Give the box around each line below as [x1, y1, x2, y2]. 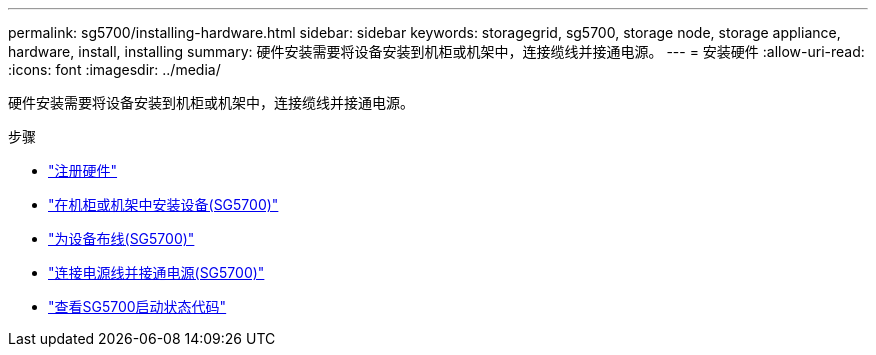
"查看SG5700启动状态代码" [48, 298, 227, 315]
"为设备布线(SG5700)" [48, 230, 195, 247]
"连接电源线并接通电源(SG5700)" [48, 264, 265, 281]
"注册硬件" [48, 162, 118, 179]
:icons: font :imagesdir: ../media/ [8, 61, 221, 78]
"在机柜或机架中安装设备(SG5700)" [48, 196, 279, 213]
